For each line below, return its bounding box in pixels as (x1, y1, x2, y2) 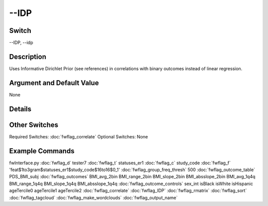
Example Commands (9, 147, 74, 155)
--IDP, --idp (9, 40, 33, 46)
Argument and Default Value (9, 79, 99, 87)
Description (9, 52, 47, 61)
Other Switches (9, 120, 59, 129)
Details (9, 104, 32, 113)
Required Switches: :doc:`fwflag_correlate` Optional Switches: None (9, 133, 148, 139)
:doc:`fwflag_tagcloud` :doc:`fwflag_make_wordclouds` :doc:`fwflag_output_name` (9, 195, 178, 201)
